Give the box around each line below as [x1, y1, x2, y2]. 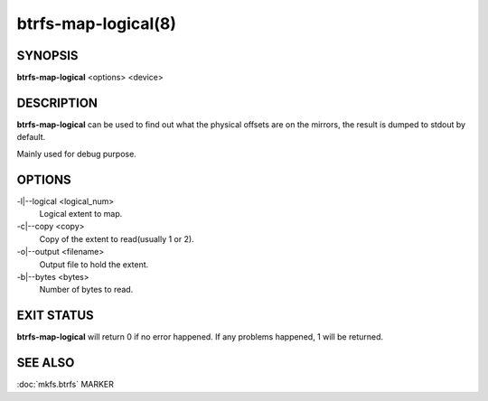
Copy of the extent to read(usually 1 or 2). [39, 233, 194, 244]
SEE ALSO [16, 355, 75, 370]
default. [16, 132, 46, 143]
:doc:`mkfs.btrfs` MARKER [16, 379, 115, 390]
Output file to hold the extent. [39, 258, 149, 270]
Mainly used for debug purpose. [16, 148, 137, 159]
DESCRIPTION [16, 95, 99, 110]
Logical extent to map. [39, 209, 123, 219]
